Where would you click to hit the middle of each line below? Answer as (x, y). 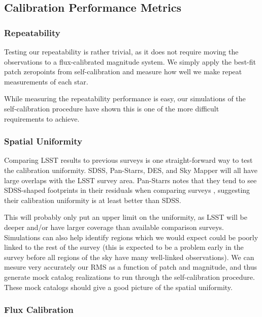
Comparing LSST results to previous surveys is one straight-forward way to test (128, 160)
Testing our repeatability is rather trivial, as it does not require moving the (121, 51)
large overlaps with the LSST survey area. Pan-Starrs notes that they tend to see (130, 180)
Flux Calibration (39, 310)
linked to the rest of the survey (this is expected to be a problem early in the (124, 247)
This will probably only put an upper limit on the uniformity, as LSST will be (126, 217)
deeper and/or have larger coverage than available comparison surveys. (114, 227)
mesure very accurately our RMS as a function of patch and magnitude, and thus (130, 267)
